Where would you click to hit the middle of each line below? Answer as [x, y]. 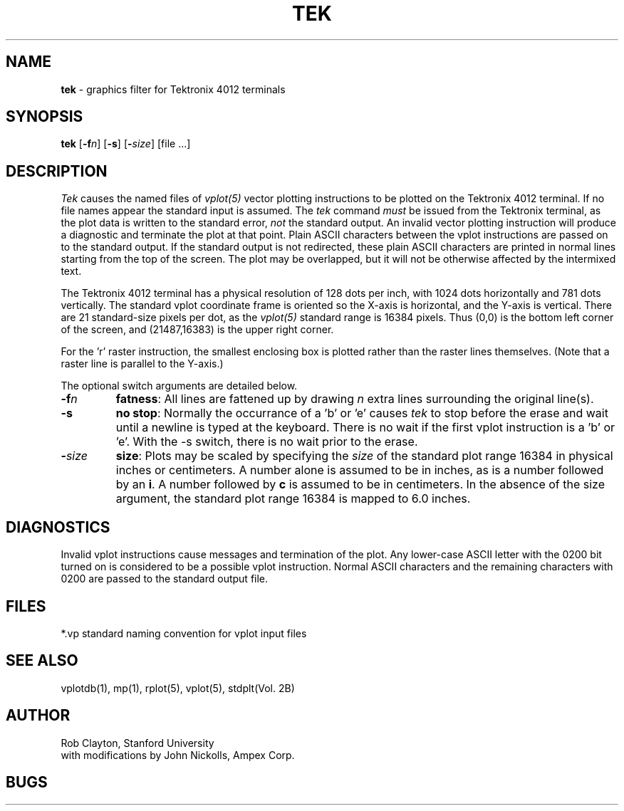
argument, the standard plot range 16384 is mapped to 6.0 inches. [293, 499]
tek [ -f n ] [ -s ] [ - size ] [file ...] [126, 144]
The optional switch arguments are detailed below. [179, 386]
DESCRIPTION [57, 171]
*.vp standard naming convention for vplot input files [184, 633]
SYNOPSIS [45, 117]
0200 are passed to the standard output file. [165, 579]
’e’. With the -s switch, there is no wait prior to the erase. [267, 442]
